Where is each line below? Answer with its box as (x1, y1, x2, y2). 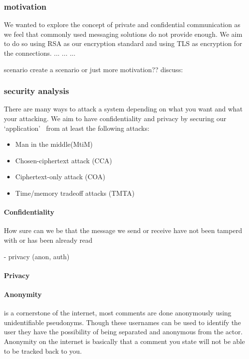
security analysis (4, 85, 69, 97)
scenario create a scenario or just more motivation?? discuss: (4, 64, 183, 74)
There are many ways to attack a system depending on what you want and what (4, 104, 243, 114)
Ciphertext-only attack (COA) (15, 172, 105, 182)
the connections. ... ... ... (4, 48, 75, 58)
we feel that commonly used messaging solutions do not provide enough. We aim (4, 29, 243, 39)
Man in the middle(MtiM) (15, 139, 93, 149)
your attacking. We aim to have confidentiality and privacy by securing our (4, 113, 226, 123)
